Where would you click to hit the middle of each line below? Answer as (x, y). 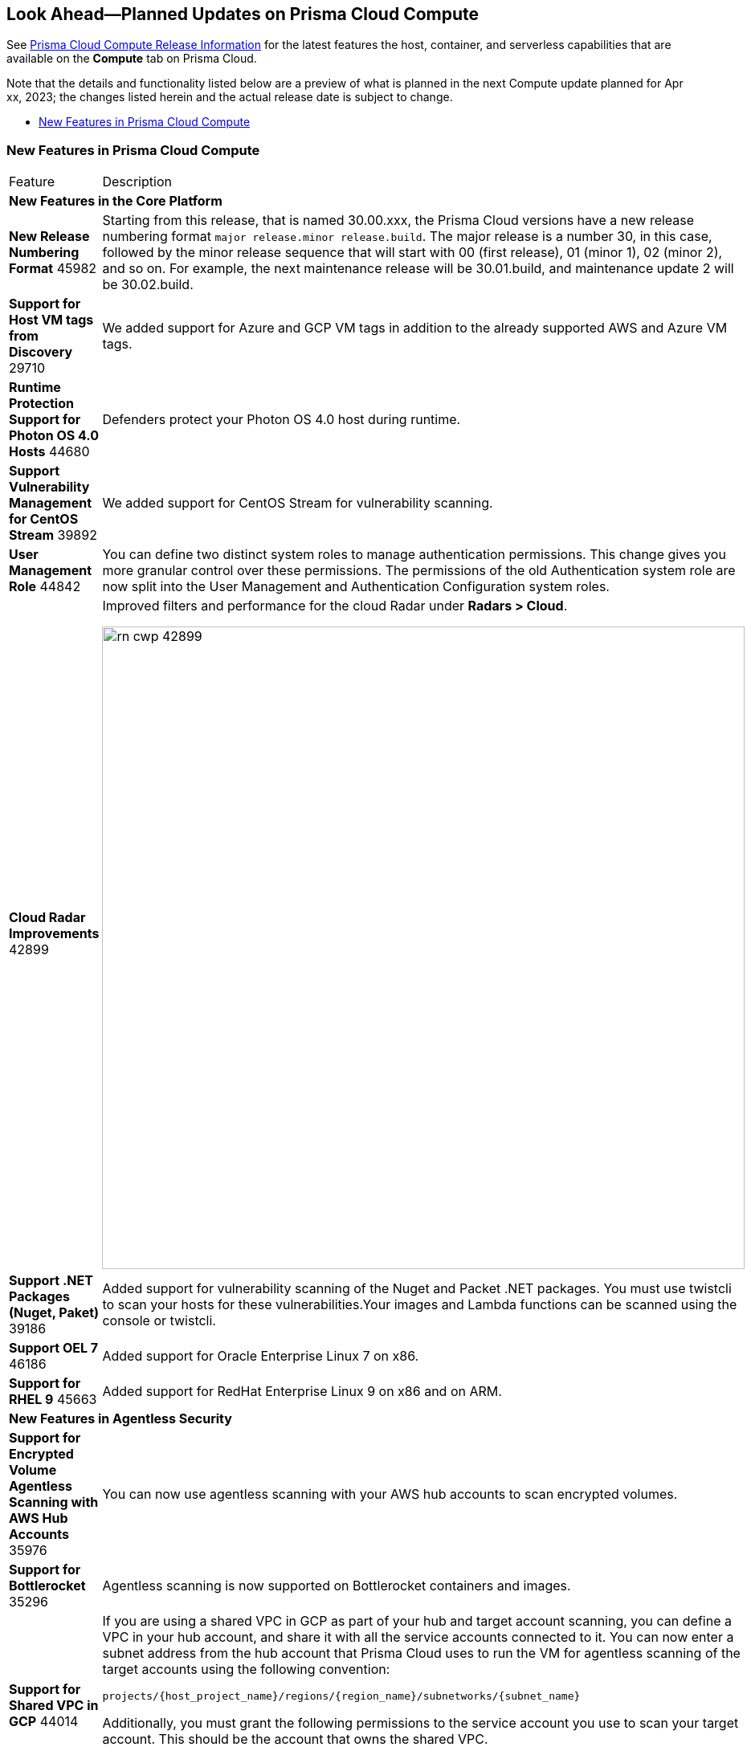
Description (137, 182)
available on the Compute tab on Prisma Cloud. (132, 59)
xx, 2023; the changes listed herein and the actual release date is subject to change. (230, 97)
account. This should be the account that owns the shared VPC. (295, 1739)
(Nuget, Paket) (54, 1313)
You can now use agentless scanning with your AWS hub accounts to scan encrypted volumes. (390, 1494)
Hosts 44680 (49, 452)
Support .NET (51, 1281)
